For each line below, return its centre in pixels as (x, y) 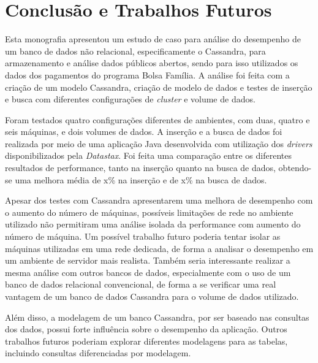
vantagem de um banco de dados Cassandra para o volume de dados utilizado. (152, 296)
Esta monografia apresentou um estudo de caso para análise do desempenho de (153, 39)
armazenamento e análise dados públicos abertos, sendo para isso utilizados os (152, 63)
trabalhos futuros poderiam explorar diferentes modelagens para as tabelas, (146, 341)
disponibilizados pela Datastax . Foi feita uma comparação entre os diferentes (148, 155)
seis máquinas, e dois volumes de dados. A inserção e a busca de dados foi (144, 132)
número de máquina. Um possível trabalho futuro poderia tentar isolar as (143, 236)
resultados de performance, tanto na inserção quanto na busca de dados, (140, 168)
